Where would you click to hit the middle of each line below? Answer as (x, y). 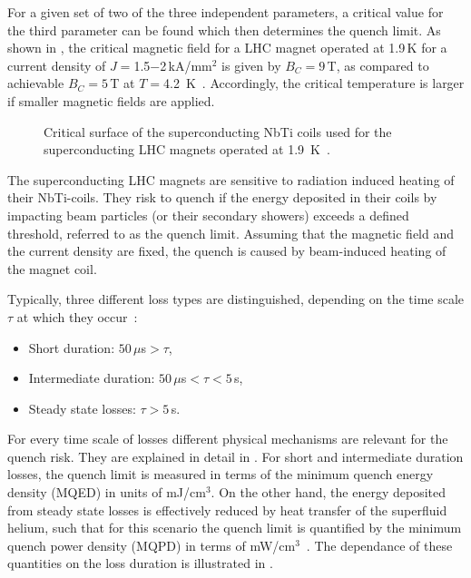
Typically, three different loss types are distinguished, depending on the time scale (236, 299)
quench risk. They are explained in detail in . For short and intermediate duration (235, 456)
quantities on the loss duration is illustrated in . (140, 563)
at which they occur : (77, 316)
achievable (36, 83)
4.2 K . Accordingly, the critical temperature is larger (314, 83)
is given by (251, 65)
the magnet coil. (52, 268)
